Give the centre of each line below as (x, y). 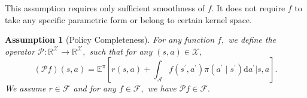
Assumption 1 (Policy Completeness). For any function (110, 39)
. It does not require (248, 8)
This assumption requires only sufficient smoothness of (105, 8)
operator (20, 51)
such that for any (121, 51)
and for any (95, 88)
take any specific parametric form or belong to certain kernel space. (128, 19)
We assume (25, 88)
